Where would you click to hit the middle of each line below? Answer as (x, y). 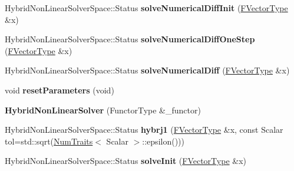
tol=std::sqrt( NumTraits (49, 141)
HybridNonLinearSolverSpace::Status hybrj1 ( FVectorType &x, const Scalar (144, 130)
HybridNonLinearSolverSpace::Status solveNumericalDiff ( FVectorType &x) (147, 70)
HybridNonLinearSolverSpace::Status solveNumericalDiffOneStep (130, 39)
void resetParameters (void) (60, 90)
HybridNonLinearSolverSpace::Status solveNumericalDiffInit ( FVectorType (146, 8)
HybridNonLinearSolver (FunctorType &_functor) (103, 110)
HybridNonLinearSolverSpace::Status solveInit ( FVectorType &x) (126, 161)
